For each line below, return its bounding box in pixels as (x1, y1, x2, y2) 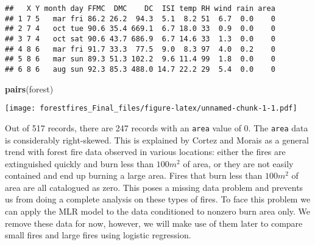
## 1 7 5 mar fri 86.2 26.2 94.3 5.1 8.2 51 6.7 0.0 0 (5, 14, 275, 23)
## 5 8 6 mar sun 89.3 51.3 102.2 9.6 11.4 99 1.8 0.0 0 (5, 55, 275, 64)
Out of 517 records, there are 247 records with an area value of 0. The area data (5, 121, 308, 134)
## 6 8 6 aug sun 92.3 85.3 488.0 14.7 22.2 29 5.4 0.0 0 (5, 64, 275, 74)
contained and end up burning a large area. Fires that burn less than (5, 169, 263, 182)
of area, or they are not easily (183, 157, 294, 170)
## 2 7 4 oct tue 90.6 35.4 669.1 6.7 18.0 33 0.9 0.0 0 (5, 24, 275, 33)
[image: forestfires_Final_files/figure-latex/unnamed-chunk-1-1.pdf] (5, 104, 297, 113)
